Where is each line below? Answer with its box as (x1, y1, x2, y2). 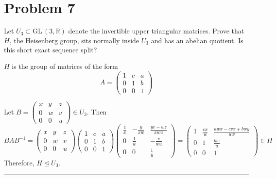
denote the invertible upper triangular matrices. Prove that (68, 26, 244, 36)
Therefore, (4, 158, 35, 167)
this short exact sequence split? (4, 45, 97, 55)
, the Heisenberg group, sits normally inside (9, 35, 139, 45)
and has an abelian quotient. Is (151, 35, 243, 45)
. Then (87, 106, 107, 116)
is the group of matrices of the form (12, 61, 118, 71)
